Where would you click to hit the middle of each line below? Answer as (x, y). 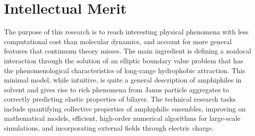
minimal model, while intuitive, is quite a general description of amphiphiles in (123, 80)
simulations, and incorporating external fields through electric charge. (109, 128)
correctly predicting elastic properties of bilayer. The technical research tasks (120, 99)
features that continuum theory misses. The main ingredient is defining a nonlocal (128, 51)
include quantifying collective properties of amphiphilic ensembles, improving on (125, 108)
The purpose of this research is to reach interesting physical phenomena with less (126, 32)
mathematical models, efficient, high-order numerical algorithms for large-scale (122, 118)
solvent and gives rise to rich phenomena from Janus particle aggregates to (117, 89)
